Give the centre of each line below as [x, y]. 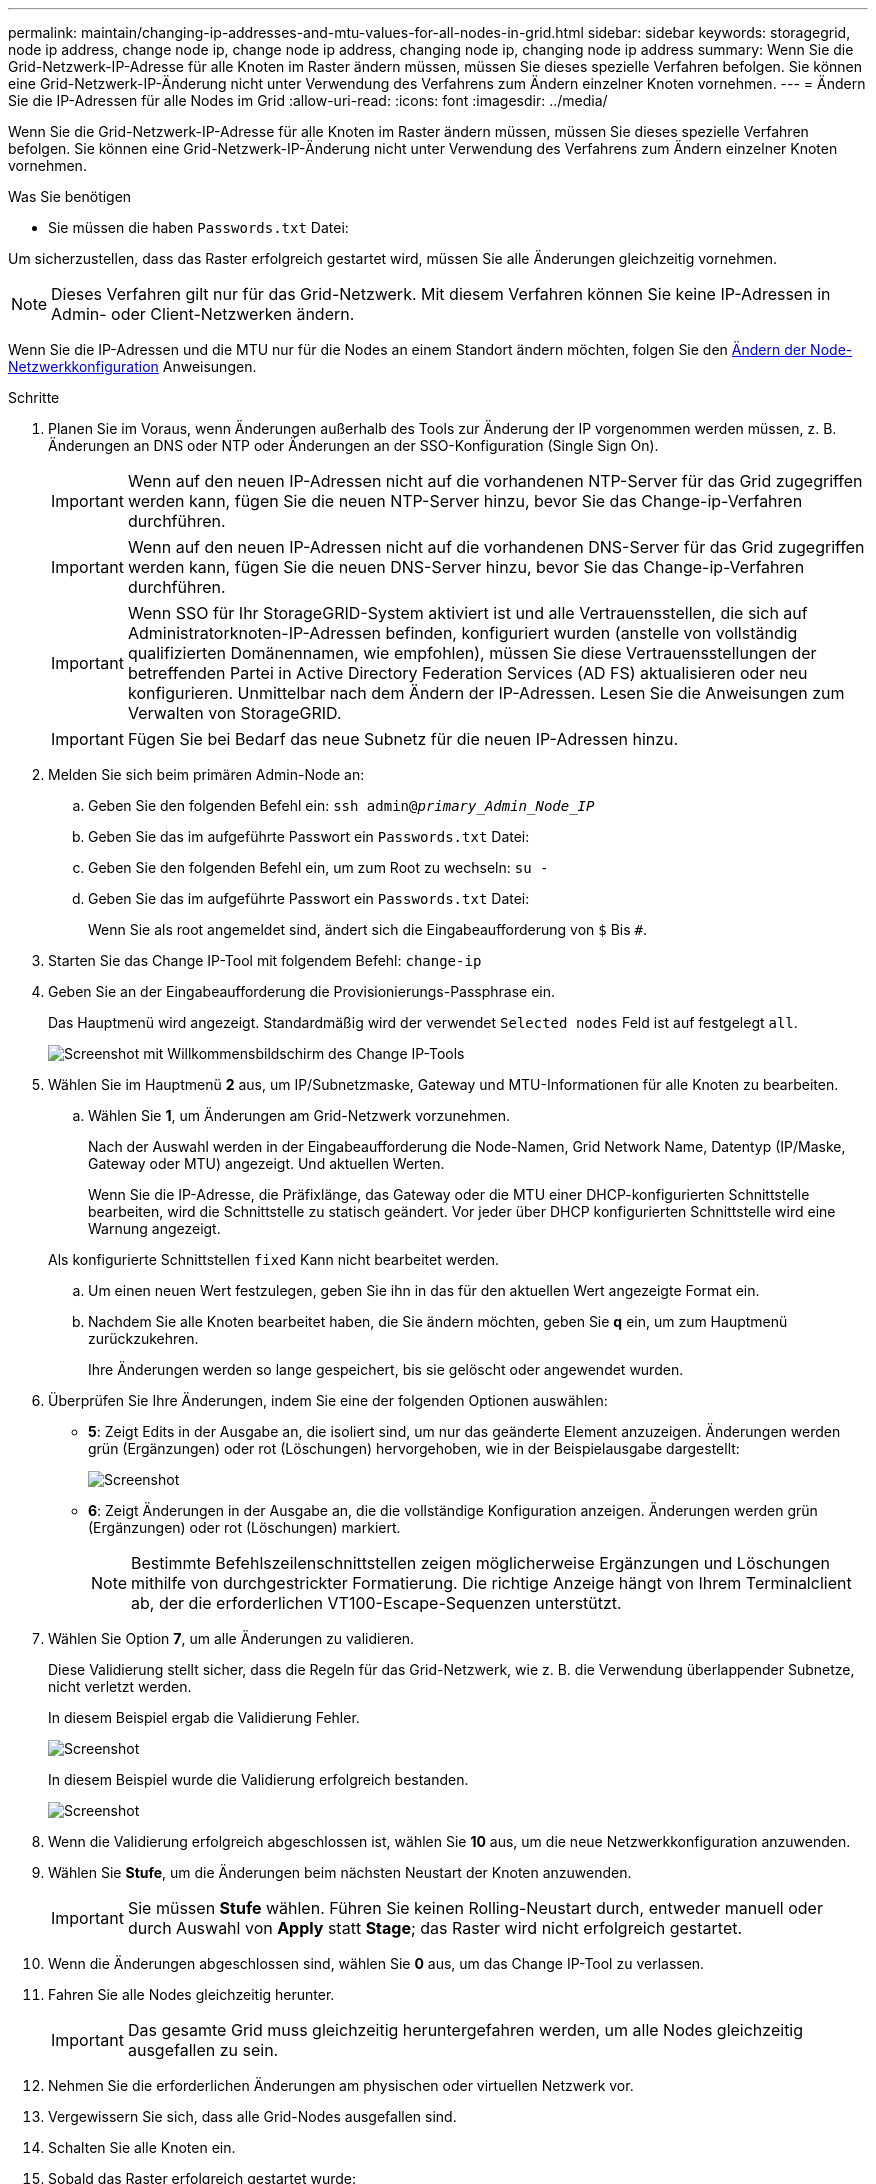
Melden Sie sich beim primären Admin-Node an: [206, 774]
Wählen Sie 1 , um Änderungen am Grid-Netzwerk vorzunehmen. [299, 1115]
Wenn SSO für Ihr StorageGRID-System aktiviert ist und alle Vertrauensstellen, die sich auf [467, 613]
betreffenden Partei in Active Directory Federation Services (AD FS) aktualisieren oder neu [467, 673]
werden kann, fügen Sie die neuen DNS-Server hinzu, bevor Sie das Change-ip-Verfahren [466, 567]
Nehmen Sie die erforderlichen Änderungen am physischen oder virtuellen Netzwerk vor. [341, 2085]
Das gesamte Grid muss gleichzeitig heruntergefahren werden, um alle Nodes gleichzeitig [465, 2030]
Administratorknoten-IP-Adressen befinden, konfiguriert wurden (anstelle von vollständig [462, 633]
